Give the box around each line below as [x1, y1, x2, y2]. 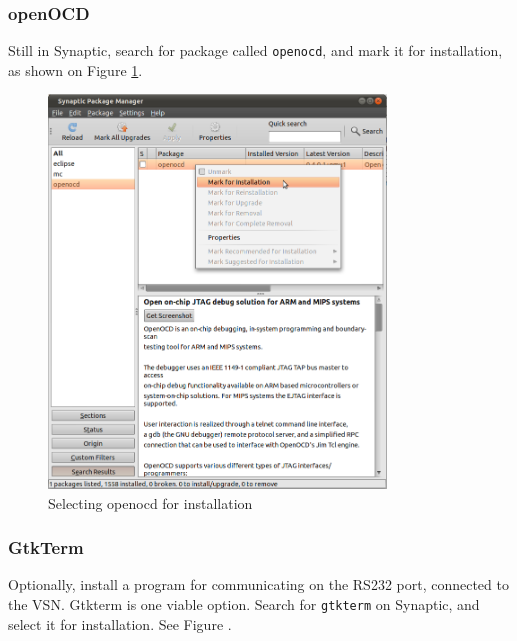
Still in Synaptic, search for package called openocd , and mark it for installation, [8, 40, 503, 61]
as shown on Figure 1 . [8, 59, 143, 80]
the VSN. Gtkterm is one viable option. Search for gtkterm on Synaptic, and [8, 593, 480, 614]
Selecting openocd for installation [48, 492, 253, 513]
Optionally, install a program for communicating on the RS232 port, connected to [8, 574, 509, 595]
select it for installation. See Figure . [8, 613, 232, 634]
